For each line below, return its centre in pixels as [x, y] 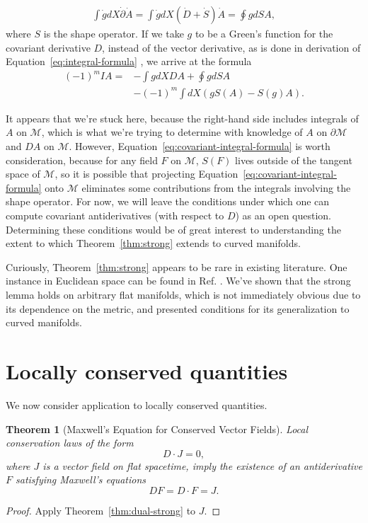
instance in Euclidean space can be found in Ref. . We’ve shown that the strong [178, 281]
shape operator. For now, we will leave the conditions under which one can [168, 201]
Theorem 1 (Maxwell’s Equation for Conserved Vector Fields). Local [157, 429]
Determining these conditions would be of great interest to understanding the [173, 229]
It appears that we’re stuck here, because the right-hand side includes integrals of [182, 118]
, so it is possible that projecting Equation [146, 174]
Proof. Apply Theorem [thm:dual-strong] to [101, 510]
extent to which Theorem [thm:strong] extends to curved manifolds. [153, 243]
